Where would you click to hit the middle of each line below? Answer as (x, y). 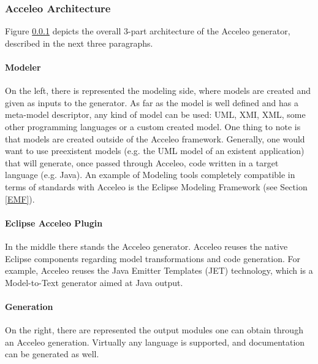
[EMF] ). (20, 199)
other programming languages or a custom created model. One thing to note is (153, 126)
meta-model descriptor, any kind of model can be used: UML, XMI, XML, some (155, 114)
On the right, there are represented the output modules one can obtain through (154, 330)
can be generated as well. (52, 354)
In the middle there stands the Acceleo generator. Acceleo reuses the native (146, 246)
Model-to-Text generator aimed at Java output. (94, 282)
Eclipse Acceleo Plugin (54, 223)
